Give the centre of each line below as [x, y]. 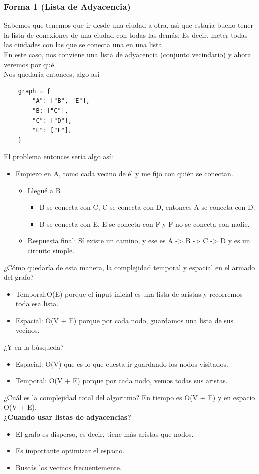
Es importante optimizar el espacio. [70, 450]
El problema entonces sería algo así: [59, 157]
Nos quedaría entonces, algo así [52, 74]
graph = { [34, 91]
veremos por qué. [30, 64]
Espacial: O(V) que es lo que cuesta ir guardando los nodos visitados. [122, 363]
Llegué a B [44, 190]
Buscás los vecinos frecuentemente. [69, 467]
